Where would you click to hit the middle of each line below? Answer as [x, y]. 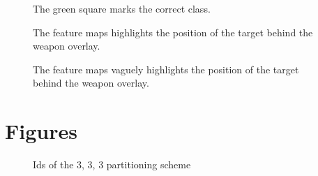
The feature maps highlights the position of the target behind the [173, 32]
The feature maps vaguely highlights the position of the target [166, 69]
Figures [41, 131]
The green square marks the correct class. [122, 8]
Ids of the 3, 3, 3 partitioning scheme [112, 164]
